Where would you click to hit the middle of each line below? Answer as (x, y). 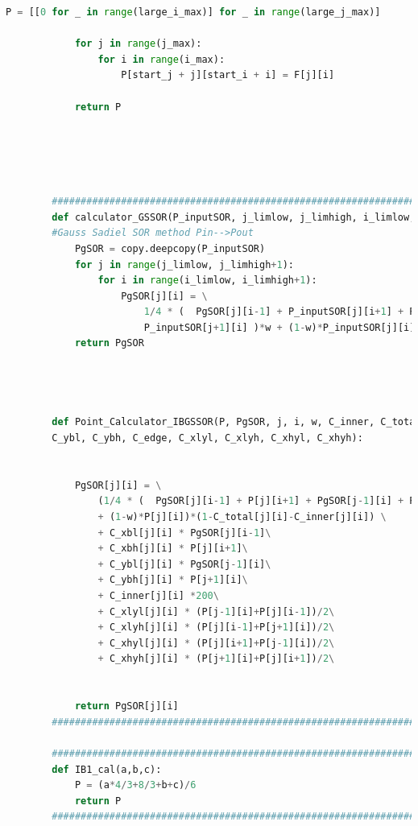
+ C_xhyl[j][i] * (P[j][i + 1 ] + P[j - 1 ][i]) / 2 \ (216, 643)
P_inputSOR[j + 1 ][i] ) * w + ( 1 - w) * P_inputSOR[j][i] (279, 327)
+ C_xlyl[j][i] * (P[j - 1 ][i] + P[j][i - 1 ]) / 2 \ (216, 611)
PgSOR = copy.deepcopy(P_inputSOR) (170, 248)
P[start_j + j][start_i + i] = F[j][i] (228, 75)
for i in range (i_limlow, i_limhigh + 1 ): (207, 281)
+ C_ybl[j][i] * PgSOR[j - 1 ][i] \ (184, 564)
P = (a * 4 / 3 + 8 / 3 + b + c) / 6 (135, 785)
